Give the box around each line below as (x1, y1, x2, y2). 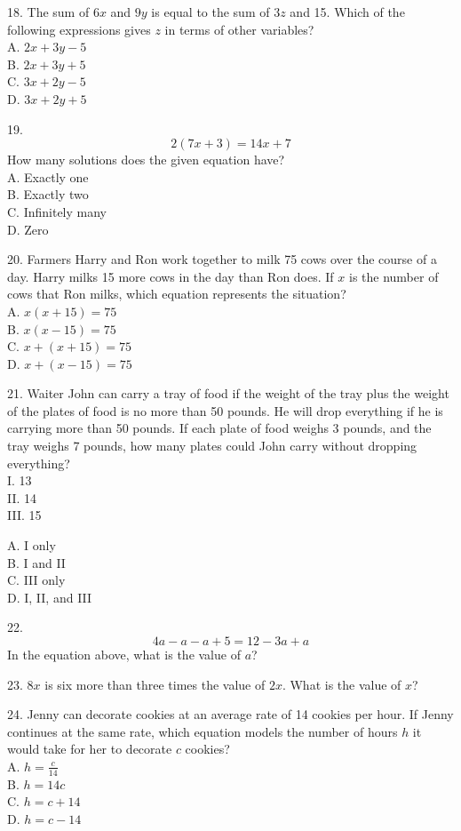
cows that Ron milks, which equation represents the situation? (7, 284, 346, 303)
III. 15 (7, 506, 42, 524)
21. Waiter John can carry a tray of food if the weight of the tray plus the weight (7, 384, 449, 403)
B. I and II (7, 553, 66, 571)
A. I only (7, 536, 56, 555)
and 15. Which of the (290, 3, 405, 20)
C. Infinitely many (7, 202, 107, 220)
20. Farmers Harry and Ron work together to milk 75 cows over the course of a (7, 250, 437, 268)
